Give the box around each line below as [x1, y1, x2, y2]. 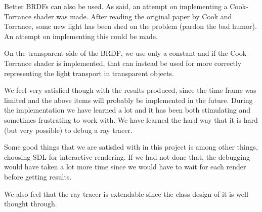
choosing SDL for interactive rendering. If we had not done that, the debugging [4, 151, 250, 162]
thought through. [4, 198, 57, 209]
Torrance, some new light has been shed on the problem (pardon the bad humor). [4, 21, 257, 31]
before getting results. [4, 171, 72, 182]
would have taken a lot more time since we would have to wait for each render [4, 161, 246, 172]
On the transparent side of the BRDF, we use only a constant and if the [4, 48, 228, 58]
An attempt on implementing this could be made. [4, 30, 158, 41]
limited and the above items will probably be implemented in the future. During [4, 94, 253, 105]
